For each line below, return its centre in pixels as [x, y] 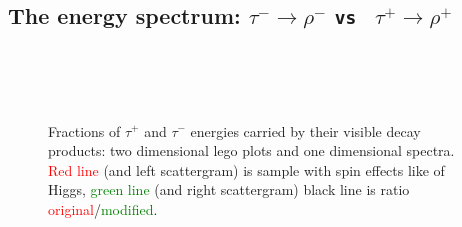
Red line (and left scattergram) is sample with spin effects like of [246, 169]
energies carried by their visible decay [305, 130]
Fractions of [84, 130]
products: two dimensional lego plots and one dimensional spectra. [251, 150]
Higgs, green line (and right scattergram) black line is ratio [229, 189]
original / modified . [103, 208]
